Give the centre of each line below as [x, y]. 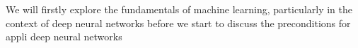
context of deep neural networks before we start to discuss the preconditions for [178, 23]
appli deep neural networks [64, 37]
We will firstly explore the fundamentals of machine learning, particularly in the [179, 9]
